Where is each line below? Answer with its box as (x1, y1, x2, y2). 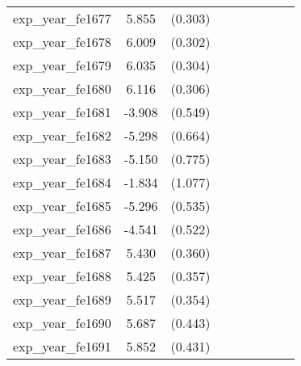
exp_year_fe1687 (13, 243, 111, 262)
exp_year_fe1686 (13, 220, 111, 238)
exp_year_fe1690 (13, 313, 111, 332)
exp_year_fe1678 (13, 32, 111, 51)
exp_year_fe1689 (13, 290, 111, 309)
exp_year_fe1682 (13, 126, 111, 145)
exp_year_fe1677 (13, 9, 111, 27)
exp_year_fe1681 (13, 103, 111, 121)
